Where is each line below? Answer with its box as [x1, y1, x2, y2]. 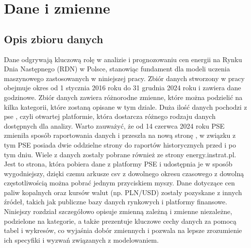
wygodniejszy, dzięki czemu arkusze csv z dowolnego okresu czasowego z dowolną [4, 168, 244, 178]
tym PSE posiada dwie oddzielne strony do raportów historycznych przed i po [4, 139, 236, 149]
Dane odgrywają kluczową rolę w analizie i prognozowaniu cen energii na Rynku [4, 54, 242, 64]
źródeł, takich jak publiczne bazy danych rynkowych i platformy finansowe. [4, 197, 227, 207]
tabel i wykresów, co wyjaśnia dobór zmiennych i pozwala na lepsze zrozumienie [4, 225, 242, 235]
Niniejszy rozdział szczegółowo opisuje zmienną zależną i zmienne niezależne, [4, 206, 233, 216]
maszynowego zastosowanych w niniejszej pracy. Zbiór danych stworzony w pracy [4, 73, 245, 83]
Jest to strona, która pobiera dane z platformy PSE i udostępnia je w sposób [4, 159, 233, 169]
